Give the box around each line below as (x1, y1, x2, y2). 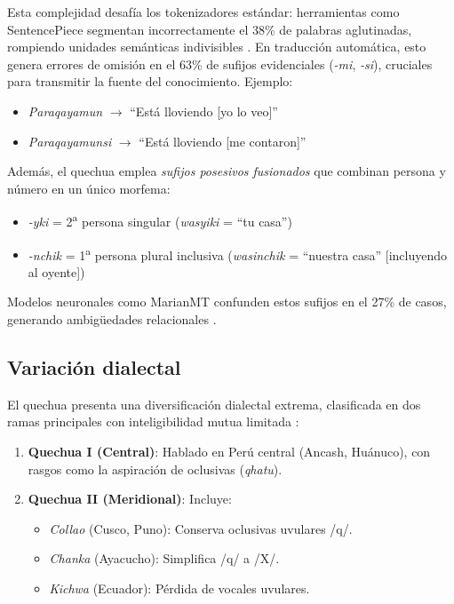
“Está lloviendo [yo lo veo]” (130, 101, 278, 120)
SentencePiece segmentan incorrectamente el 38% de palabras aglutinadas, (7, 20, 412, 38)
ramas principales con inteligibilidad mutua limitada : (7, 412, 299, 431)
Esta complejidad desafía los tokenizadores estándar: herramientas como (7, 3, 400, 20)
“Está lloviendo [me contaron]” (139, 131, 307, 150)
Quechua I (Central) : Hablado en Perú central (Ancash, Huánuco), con (28, 442, 431, 461)
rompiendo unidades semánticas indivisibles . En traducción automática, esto (7, 37, 426, 56)
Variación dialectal (7, 354, 181, 381)
